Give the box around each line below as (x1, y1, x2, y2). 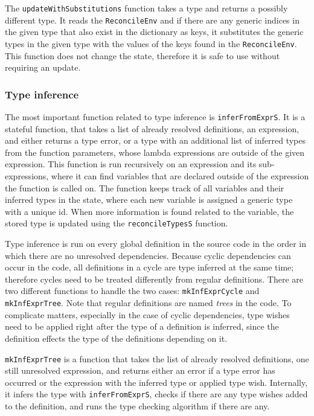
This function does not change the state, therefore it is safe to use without (5, 49, 280, 62)
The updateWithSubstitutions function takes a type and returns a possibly (5, 2, 288, 14)
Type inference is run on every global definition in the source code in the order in (5, 237, 306, 250)
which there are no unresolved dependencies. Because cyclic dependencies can (5, 249, 291, 261)
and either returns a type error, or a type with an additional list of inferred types (5, 134, 306, 147)
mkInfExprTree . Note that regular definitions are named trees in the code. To (5, 296, 292, 309)
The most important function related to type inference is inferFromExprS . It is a (5, 110, 306, 123)
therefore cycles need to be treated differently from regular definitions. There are (5, 272, 303, 285)
